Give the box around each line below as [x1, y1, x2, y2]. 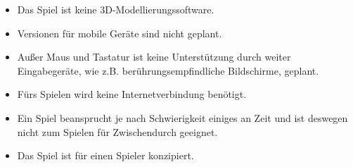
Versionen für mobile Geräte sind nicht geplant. [17, 25, 222, 40]
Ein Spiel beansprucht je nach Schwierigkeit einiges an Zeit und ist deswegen [17, 110, 348, 125]
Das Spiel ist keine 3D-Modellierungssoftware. [17, 2, 214, 16]
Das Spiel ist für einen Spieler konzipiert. [17, 148, 194, 163]
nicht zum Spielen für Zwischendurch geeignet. [17, 124, 218, 139]
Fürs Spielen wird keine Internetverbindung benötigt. [17, 87, 247, 101]
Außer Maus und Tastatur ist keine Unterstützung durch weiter [17, 49, 291, 64]
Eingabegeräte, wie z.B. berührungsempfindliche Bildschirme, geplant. [17, 63, 319, 78]
